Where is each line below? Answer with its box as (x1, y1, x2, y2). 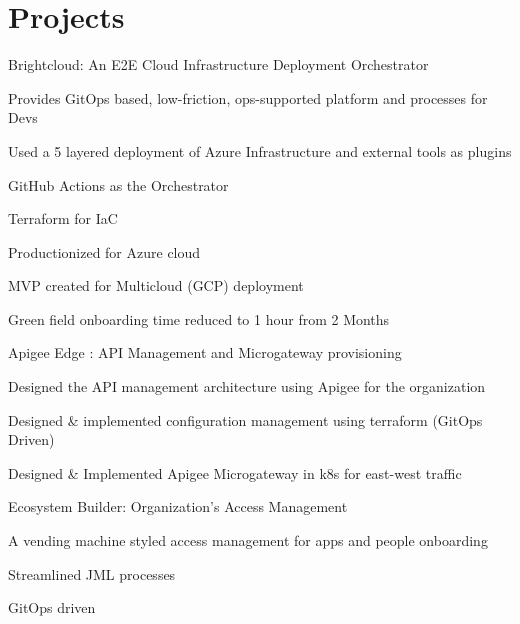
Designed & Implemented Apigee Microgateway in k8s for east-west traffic (8, 462, 462, 483)
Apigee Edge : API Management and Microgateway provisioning (8, 342, 402, 363)
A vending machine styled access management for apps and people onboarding (8, 530, 488, 551)
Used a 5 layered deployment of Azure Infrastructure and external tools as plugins (8, 140, 512, 161)
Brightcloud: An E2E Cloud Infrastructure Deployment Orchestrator (8, 54, 429, 75)
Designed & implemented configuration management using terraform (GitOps (8, 409, 483, 430)
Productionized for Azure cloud (8, 241, 201, 262)
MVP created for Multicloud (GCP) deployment (8, 275, 304, 296)
